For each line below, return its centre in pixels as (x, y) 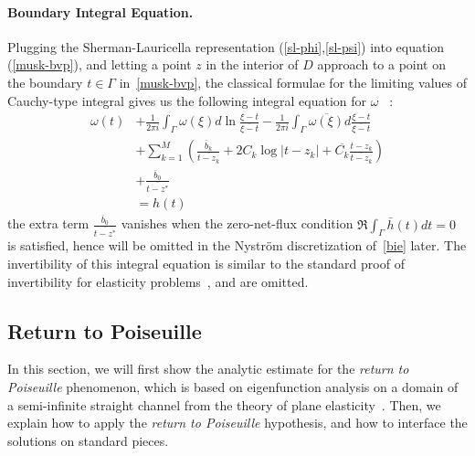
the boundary (45, 82)
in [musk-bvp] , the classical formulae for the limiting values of (293, 82)
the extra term (48, 223)
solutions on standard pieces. (88, 440)
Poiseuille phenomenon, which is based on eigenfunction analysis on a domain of (233, 386)
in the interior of (252, 64)
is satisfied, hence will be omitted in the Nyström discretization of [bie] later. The (237, 245)
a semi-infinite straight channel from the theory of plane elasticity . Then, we (224, 404)
